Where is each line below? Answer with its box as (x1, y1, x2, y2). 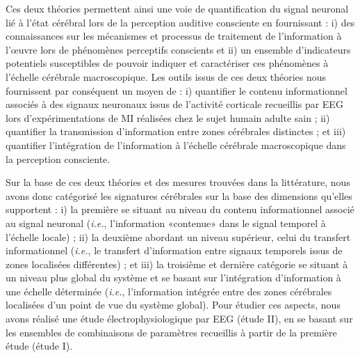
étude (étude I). (6, 338, 73, 353)
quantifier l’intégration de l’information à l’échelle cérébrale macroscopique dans (6, 137, 346, 152)
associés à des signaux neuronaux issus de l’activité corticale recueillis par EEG (6, 97, 343, 111)
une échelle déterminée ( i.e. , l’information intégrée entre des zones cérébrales (6, 283, 332, 298)
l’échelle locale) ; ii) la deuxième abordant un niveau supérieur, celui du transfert (6, 229, 351, 244)
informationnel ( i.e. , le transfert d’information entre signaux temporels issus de (6, 243, 343, 258)
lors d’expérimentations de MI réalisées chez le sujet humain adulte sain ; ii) (6, 110, 330, 125)
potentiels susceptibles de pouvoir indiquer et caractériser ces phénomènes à (6, 56, 329, 70)
